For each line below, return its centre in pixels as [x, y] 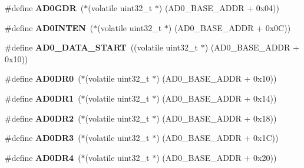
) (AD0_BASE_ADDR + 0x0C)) [229, 27]
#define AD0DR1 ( [43, 98]
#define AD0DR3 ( [43, 138]
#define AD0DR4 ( [43, 157]
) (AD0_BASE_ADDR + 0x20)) [217, 157]
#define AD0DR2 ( [43, 118]
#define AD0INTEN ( [49, 27]
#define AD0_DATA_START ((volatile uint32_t [102, 47]
